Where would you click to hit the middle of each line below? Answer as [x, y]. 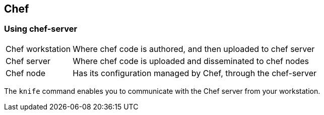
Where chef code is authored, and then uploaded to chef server [194, 49]
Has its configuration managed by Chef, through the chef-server [195, 73]
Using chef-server [41, 29]
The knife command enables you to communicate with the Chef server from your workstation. [162, 91]
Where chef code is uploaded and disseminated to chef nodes [191, 61]
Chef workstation [38, 49]
